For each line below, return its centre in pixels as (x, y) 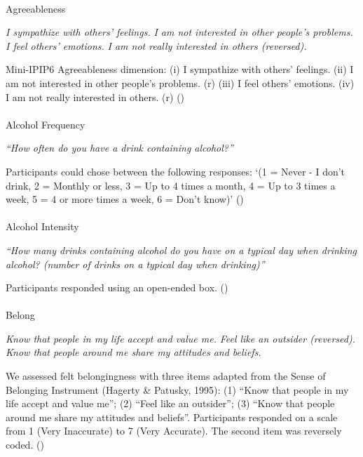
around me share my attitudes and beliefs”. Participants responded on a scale (172, 417)
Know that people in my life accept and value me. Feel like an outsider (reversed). (180, 338)
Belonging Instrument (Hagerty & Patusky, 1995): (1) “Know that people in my (177, 389)
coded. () (25, 445)
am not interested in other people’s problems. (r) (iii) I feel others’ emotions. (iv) (180, 82)
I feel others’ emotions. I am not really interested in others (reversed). (156, 45)
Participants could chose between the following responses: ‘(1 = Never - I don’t (176, 171)
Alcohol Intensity (42, 226)
